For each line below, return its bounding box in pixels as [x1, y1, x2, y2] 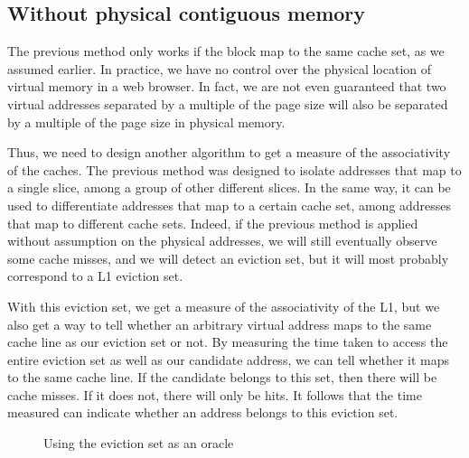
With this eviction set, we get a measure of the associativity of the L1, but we [7, 296, 440, 315]
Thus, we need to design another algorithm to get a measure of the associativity [7, 143, 451, 162]
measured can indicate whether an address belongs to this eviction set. [7, 403, 399, 422]
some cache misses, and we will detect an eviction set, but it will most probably [7, 248, 449, 267]
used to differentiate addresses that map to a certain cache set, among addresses [7, 195, 452, 214]
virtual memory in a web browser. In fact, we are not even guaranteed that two [7, 77, 446, 96]
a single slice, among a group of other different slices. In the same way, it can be [7, 178, 451, 197]
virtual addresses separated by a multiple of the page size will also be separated [7, 94, 448, 113]
